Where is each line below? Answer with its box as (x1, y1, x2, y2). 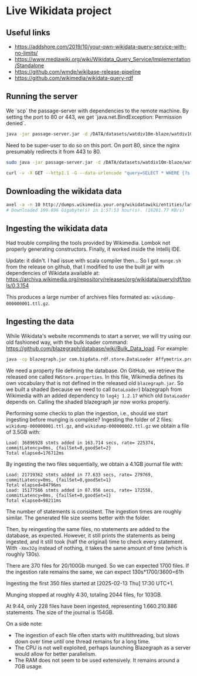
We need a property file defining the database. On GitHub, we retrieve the (6, 367, 185, 374)
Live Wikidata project (6, 4, 112, 18)
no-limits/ (14, 49, 38, 57)
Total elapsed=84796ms (6, 482, 62, 488)
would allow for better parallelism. (14, 650, 97, 657)
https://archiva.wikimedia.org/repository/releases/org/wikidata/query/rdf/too (6, 276, 191, 283)
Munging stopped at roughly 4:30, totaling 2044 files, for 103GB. (6, 591, 162, 598)
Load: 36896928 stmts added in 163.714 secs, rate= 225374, (6, 440, 157, 446)
